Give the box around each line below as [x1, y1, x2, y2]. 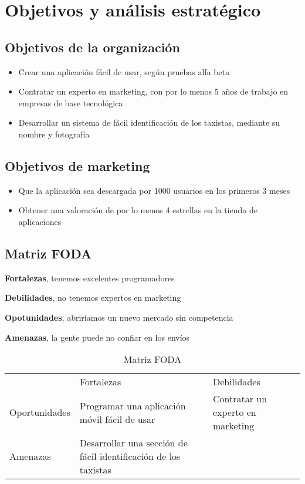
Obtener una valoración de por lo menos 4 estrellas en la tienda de [18, 204, 257, 216]
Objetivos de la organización [5, 38, 180, 56]
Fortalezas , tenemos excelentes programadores [5, 271, 175, 284]
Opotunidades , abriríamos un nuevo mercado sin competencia [5, 311, 233, 323]
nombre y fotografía [18, 127, 90, 140]
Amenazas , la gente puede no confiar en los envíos [5, 331, 190, 343]
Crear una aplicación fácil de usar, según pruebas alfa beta [18, 65, 230, 78]
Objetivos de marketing [5, 156, 150, 174]
